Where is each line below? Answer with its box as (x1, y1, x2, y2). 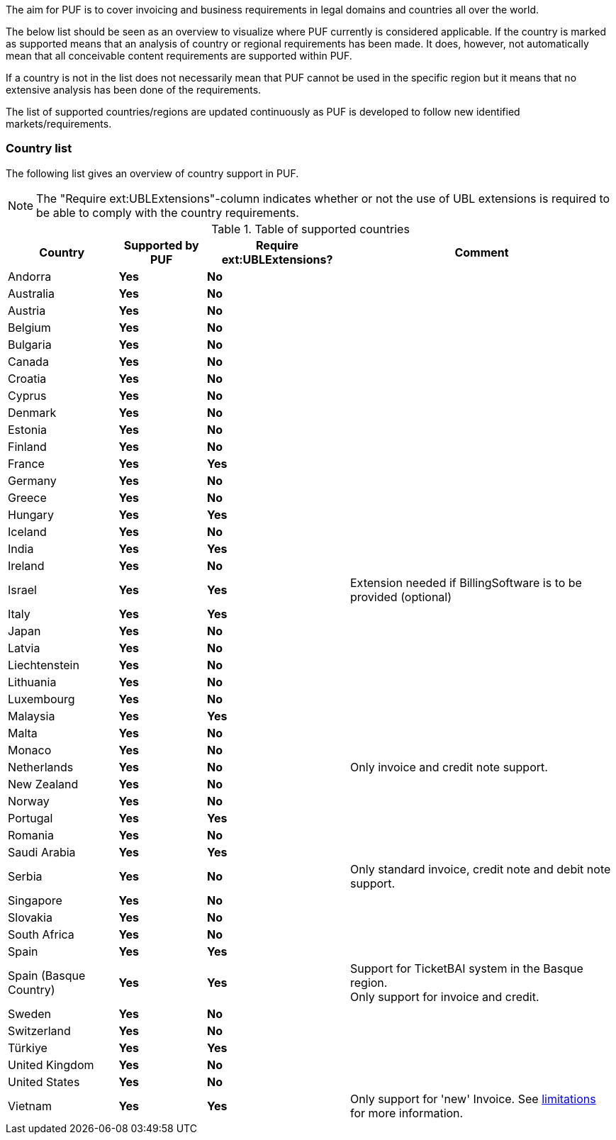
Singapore (8, 893, 62, 907)
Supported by (123, 238, 199, 252)
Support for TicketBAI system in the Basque (350, 961, 583, 976)
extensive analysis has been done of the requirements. (6, 84, 262, 96)
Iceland (8, 524, 47, 539)
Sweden (8, 1006, 51, 1021)
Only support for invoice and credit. (350, 989, 539, 1004)
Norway (8, 793, 50, 808)
